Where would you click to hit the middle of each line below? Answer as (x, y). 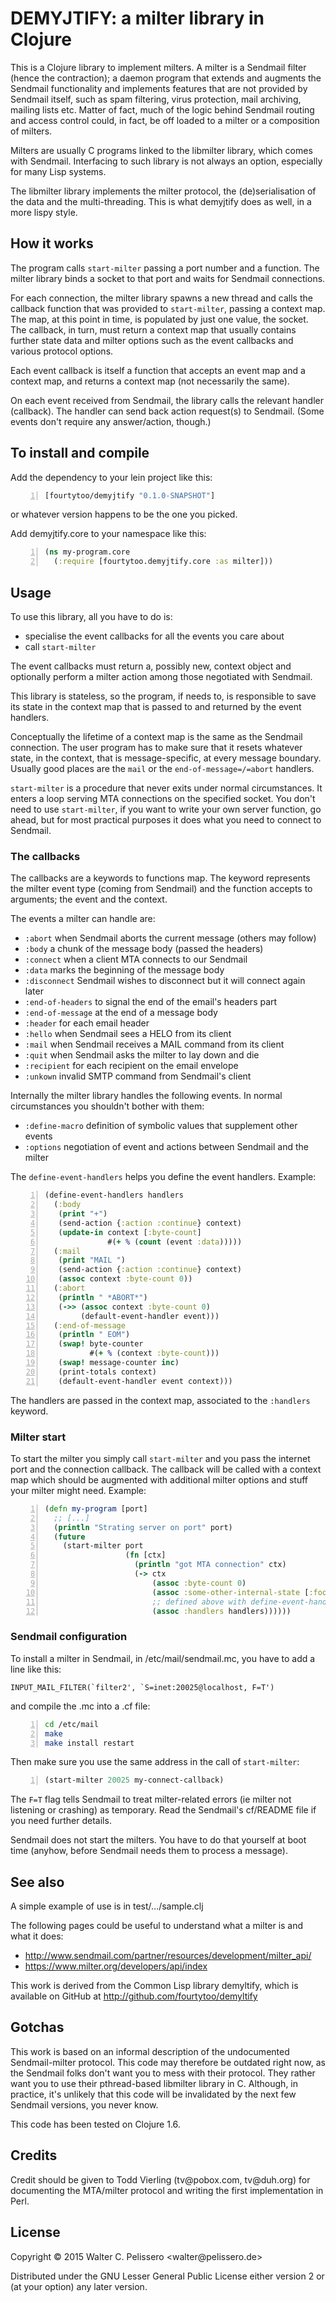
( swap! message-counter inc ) (119, 1363)
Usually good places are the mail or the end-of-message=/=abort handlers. (162, 768)
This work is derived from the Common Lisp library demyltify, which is (154, 1986)
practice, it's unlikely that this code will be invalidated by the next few (153, 2094)
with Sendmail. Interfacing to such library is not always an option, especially (166, 161)
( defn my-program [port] (96, 1508)
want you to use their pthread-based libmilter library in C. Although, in (154, 2083)
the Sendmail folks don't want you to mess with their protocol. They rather (163, 2073)
